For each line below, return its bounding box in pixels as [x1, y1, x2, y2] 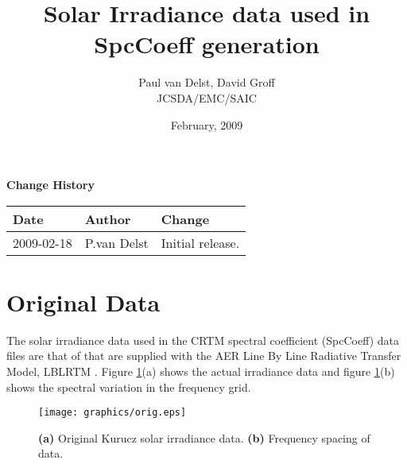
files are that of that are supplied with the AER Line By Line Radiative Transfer [6, 347, 401, 364]
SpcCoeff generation [94, 28, 320, 60]
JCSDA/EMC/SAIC [157, 89, 257, 106]
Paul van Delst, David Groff [138, 74, 275, 91]
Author [84, 209, 131, 228]
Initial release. [161, 233, 240, 252]
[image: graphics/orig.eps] [38, 407, 187, 419]
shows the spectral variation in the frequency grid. [6, 378, 251, 395]
